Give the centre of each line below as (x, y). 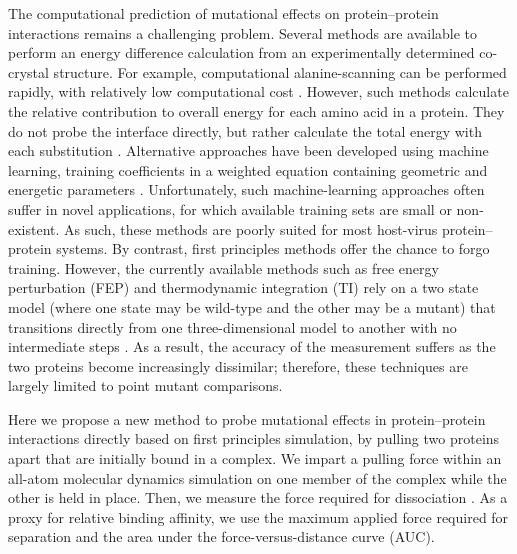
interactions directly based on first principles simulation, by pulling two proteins (254, 438)
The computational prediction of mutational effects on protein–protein (223, 13)
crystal (28, 71)
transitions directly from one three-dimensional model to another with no (232, 326)
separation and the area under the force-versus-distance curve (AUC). (221, 536)
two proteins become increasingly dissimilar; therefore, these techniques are (238, 365)
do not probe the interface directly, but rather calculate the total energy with (245, 130)
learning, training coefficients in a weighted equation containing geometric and (248, 169)
